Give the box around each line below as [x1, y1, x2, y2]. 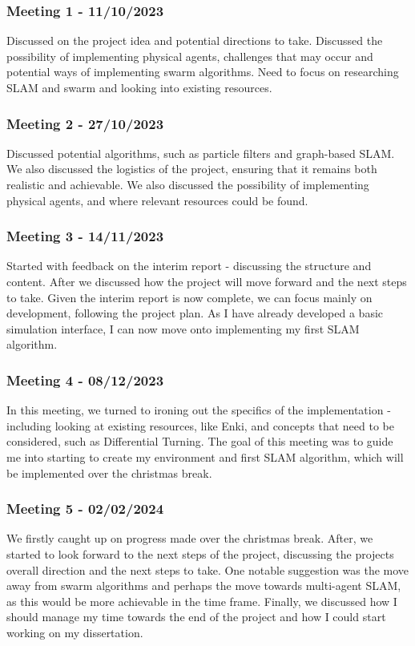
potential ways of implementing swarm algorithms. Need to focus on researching [6, 63, 399, 80]
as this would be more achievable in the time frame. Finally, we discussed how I [6, 592, 397, 609]
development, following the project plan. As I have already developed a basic [6, 305, 384, 321]
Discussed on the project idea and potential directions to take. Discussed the [6, 32, 383, 49]
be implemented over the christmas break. [6, 464, 212, 481]
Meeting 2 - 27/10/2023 [6, 113, 164, 133]
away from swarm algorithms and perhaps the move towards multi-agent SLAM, [6, 577, 401, 594]
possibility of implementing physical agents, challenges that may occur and [6, 47, 373, 64]
